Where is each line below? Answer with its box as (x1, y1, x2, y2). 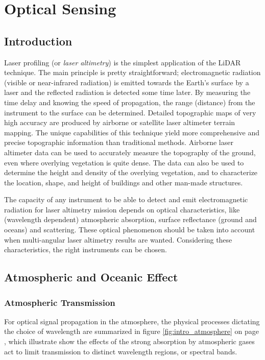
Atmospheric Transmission (4, 296, 115, 308)
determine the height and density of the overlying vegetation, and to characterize (4, 167, 258, 178)
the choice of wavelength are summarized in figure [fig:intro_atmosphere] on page (4, 326, 259, 337)
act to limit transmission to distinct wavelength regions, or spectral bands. (4, 346, 237, 356)
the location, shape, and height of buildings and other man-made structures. (4, 177, 243, 187)
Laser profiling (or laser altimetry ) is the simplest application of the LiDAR (4, 57, 241, 67)
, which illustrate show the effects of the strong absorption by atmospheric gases (4, 336, 255, 347)
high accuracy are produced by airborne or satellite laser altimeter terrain (4, 117, 235, 128)
